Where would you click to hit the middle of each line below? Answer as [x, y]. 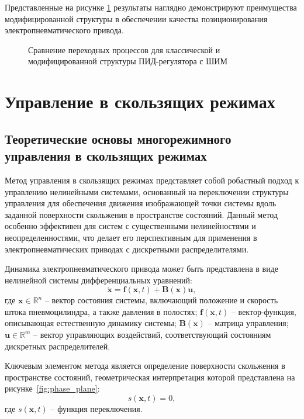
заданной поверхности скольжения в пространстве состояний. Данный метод [141, 214]
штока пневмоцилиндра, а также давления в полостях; [101, 311]
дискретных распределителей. [58, 346]
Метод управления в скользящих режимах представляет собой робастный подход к [152, 180]
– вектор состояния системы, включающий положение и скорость [161, 300]
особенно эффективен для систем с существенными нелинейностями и [130, 226]
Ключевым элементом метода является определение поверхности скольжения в [145, 366]
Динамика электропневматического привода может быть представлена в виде [142, 269]
